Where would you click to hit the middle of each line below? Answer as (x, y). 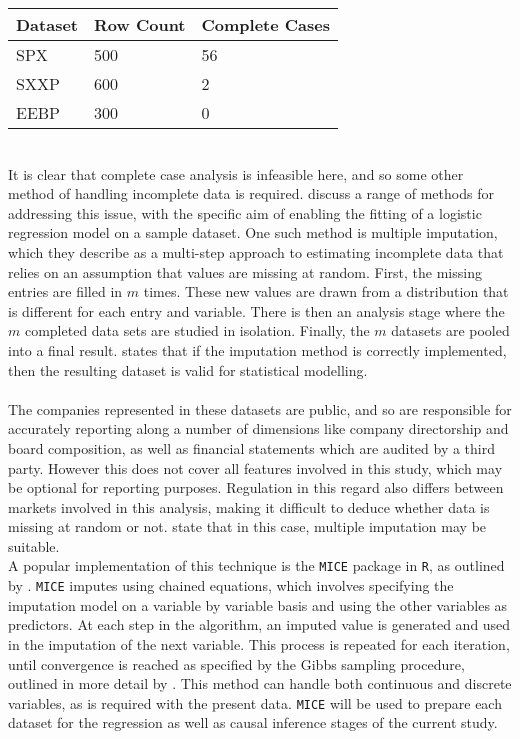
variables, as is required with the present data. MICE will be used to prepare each (255, 702)
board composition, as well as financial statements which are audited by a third (252, 447)
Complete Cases (266, 24)
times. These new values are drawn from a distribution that (326, 291)
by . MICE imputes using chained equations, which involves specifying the (231, 585)
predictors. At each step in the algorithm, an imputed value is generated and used (259, 624)
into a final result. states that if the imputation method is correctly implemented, (257, 349)
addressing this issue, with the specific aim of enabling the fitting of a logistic (245, 212)
